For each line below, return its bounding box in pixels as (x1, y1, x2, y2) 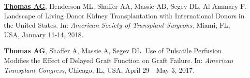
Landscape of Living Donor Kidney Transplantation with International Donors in (4, 10, 245, 20)
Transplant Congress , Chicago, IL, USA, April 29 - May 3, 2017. (4, 64, 194, 75)
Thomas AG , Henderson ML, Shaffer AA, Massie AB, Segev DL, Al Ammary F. (4, 1, 247, 11)
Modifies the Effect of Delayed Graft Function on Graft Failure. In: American (4, 55, 233, 65)
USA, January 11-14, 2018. (4, 29, 84, 39)
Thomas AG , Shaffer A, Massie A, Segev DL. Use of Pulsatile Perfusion (4, 46, 221, 56)
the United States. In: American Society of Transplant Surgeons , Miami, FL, (4, 20, 230, 30)
